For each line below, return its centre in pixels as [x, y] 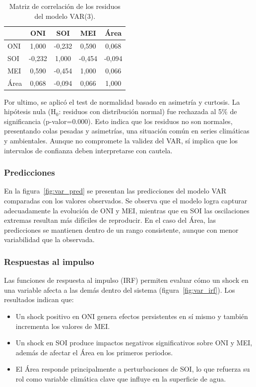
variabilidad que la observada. [49, 239]
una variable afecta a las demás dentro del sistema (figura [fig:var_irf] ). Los [120, 290]
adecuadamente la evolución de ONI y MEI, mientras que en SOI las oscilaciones [127, 210]
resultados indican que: [39, 299]
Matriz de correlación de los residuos [65, 6]
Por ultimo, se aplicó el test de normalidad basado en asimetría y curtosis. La [122, 101]
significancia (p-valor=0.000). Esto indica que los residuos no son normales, [118, 121]
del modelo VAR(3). [65, 16]
